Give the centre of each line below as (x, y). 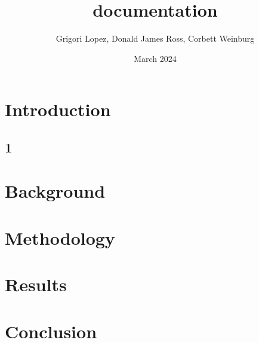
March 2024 (155, 58)
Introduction (58, 109)
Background (55, 191)
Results (36, 284)
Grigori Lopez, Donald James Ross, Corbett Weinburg (155, 38)
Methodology (60, 237)
